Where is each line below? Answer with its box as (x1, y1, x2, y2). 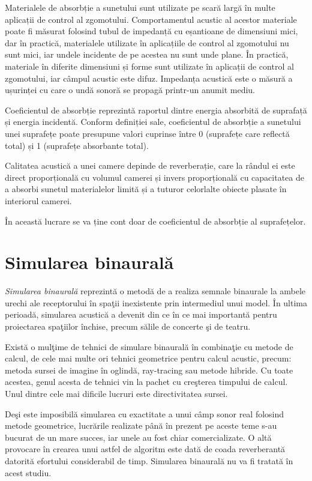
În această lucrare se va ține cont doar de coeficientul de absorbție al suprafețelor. (5, 214, 306, 227)
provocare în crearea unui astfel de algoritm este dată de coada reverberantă (5, 443, 286, 455)
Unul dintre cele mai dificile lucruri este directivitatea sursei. (5, 387, 228, 399)
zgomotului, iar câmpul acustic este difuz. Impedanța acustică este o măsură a (5, 71, 293, 84)
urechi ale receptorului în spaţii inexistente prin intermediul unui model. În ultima (5, 296, 308, 309)
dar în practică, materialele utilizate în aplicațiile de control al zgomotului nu (5, 36, 289, 49)
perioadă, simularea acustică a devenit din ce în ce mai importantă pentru (5, 308, 277, 321)
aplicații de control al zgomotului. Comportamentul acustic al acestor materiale (5, 13, 297, 25)
